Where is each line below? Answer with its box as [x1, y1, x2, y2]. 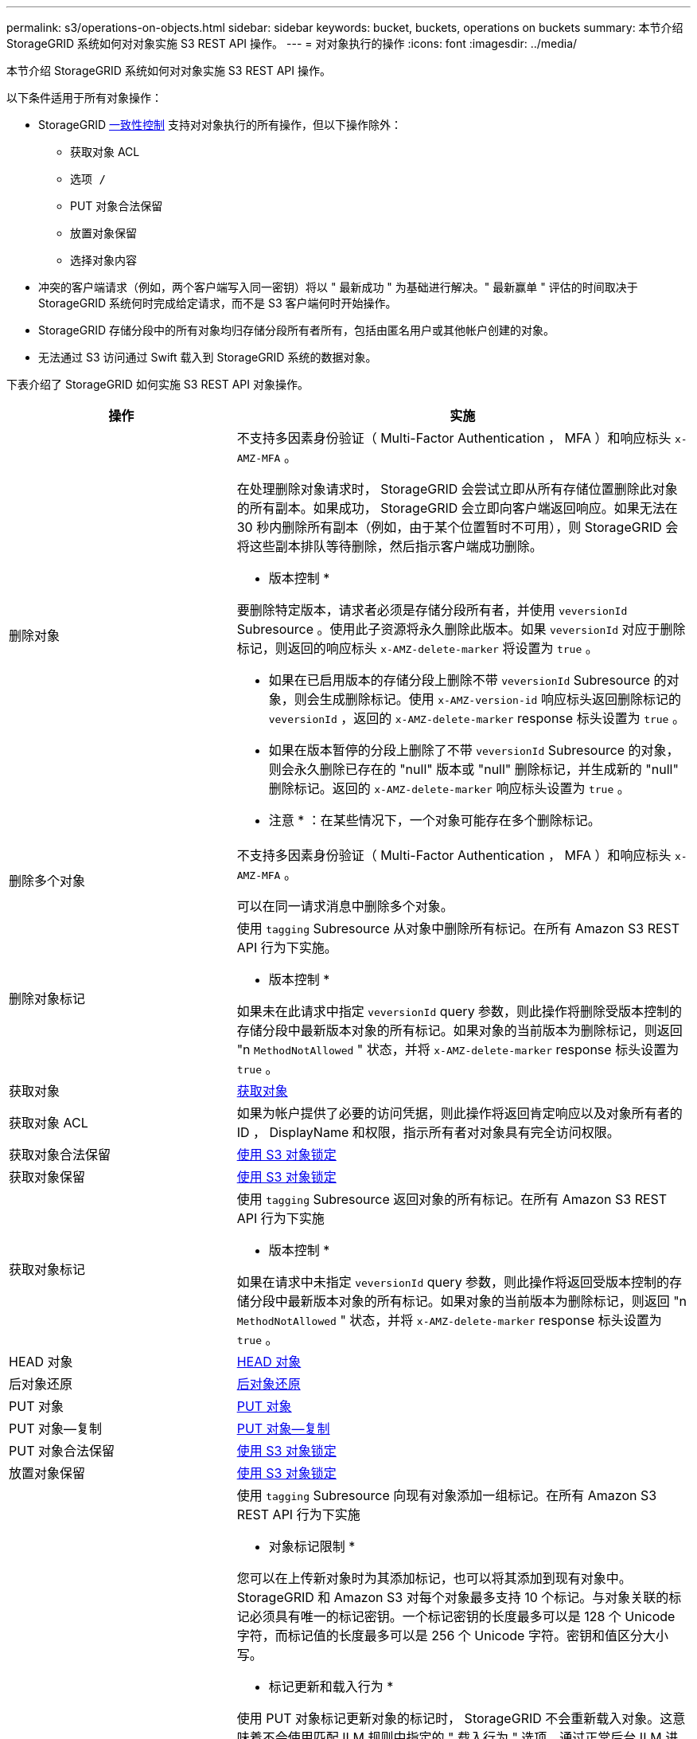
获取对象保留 [9, 1169, 86, 1185]
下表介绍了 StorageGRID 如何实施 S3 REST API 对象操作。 [6, 377, 310, 391]
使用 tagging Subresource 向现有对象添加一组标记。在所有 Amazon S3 [236, 1487, 657, 1503]
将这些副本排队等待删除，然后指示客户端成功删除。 [236, 538, 543, 554]
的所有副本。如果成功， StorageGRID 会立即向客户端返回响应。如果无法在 [236, 500, 678, 516]
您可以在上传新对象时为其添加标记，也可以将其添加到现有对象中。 [236, 1570, 632, 1586]
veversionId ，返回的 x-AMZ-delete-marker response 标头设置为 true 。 [268, 710, 685, 726]
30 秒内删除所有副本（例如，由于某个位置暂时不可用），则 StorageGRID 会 [236, 519, 679, 535]
